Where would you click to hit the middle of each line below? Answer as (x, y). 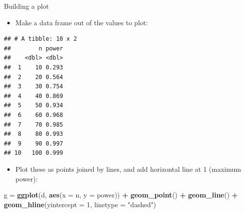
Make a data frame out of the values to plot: (82, 22)
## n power (34, 48)
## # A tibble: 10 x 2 (41, 39)
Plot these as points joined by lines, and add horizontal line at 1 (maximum (128, 169)
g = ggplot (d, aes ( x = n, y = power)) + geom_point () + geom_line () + (121, 195)
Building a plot (26, 6)
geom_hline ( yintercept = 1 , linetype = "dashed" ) (80, 204)
